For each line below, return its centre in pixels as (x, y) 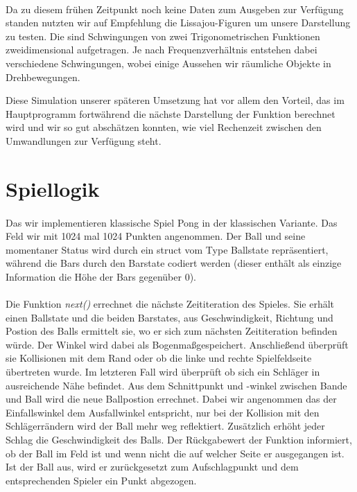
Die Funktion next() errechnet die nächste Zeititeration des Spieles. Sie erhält (170, 304)
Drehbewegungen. (43, 77)
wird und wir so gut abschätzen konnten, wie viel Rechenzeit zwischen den (164, 127)
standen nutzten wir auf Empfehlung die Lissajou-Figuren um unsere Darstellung (178, 23)
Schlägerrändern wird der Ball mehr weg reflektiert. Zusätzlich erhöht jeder (165, 426)
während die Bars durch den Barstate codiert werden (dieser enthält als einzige (174, 263)
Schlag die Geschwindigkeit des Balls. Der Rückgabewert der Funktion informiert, (179, 439)
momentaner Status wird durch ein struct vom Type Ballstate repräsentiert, (167, 249)
